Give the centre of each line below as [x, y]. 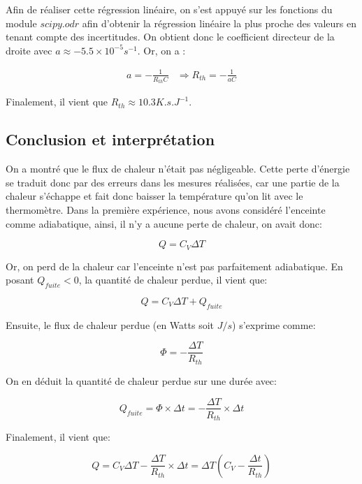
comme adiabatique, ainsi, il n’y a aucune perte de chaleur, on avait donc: [164, 223]
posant [20, 280]
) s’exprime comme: [274, 324]
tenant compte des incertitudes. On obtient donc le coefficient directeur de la [170, 37]
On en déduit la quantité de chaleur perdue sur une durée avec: [141, 380]
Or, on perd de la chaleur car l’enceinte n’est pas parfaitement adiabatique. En [174, 266]
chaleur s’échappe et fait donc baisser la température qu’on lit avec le [154, 196]
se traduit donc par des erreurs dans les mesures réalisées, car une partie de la [173, 182]
